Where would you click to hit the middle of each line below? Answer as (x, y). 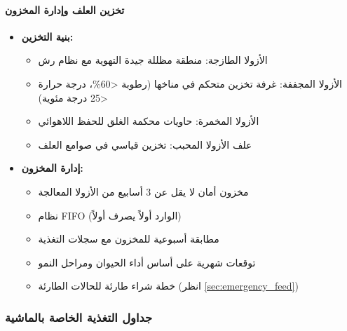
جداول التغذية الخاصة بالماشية (79, 317)
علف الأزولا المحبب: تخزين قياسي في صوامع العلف (145, 144)
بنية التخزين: (47, 36)
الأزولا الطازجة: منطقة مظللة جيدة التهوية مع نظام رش (153, 60)
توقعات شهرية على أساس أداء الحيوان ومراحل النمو (147, 262)
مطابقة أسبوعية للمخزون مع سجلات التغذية (129, 239)
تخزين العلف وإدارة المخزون (65, 9)
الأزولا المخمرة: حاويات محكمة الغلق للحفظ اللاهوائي (149, 121)
